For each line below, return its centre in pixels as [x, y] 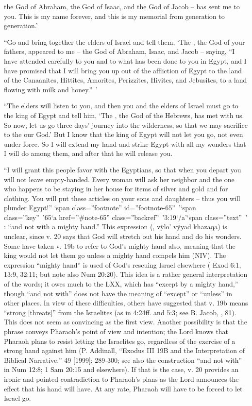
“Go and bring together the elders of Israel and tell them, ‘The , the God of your [125, 42]
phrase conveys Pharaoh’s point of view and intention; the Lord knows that [116, 331]
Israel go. [17, 398]
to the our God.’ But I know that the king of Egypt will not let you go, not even [124, 134]
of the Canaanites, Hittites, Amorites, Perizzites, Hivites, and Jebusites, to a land [126, 80]
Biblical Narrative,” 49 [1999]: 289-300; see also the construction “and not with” [123, 360]
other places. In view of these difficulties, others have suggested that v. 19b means [126, 303]
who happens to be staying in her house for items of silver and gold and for [116, 189]
